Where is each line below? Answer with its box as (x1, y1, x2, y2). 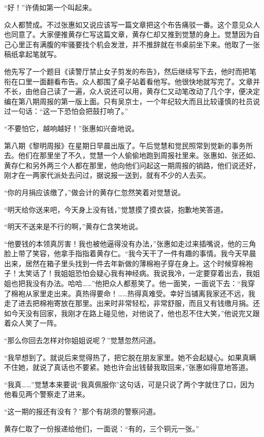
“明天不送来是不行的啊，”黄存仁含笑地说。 (4, 221, 143, 232)
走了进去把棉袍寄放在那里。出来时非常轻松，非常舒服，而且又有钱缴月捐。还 (4, 298, 260, 308)
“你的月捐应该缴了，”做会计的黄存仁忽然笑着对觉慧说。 (4, 186, 185, 197)
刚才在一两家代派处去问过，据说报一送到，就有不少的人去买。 (4, 170, 210, 180)
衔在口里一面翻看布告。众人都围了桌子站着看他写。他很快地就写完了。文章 (4, 76, 253, 86)
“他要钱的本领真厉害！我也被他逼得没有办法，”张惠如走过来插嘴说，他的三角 (4, 238, 256, 248)
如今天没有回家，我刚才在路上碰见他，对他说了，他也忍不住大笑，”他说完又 (4, 307, 253, 318)
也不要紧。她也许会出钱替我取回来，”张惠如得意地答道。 (68, 362, 253, 372)
